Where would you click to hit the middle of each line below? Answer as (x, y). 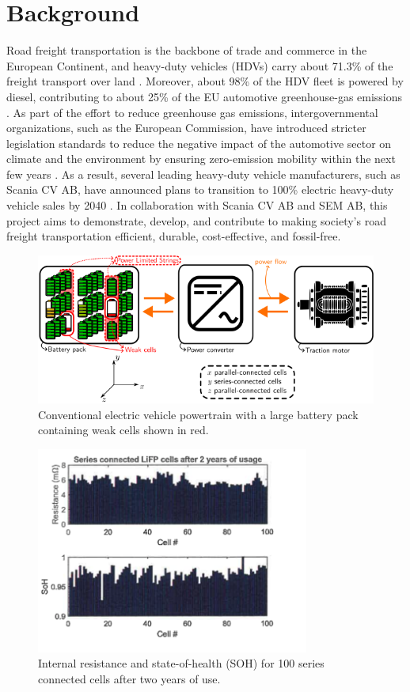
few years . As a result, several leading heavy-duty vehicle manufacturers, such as (203, 174)
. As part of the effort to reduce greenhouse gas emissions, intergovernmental (192, 112)
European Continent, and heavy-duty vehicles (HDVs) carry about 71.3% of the (200, 65)
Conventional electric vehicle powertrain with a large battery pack (198, 414)
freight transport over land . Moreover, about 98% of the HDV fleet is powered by (205, 81)
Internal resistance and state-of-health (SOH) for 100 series (181, 663)
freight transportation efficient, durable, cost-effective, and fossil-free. (174, 236)
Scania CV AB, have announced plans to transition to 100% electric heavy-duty (200, 189)
